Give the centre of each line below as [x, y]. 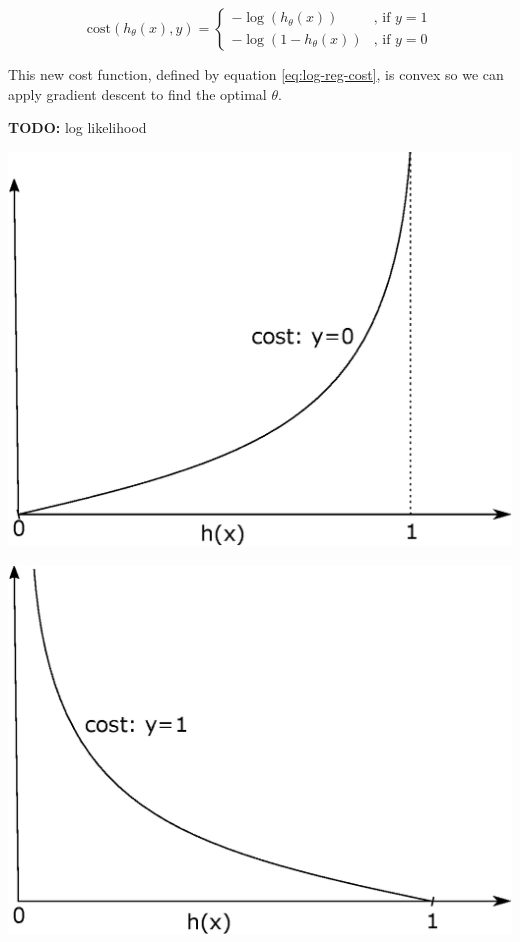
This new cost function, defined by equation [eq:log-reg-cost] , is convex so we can [256, 74]
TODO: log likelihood [77, 127]
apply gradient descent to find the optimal [137, 93]
